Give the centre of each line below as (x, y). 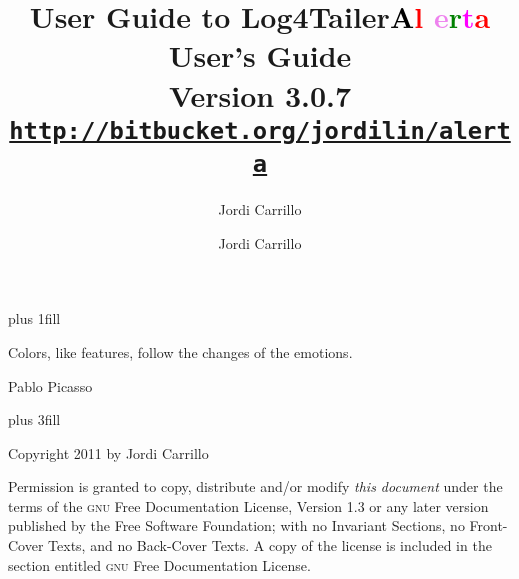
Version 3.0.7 (260, 94)
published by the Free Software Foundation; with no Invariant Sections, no (236, 525)
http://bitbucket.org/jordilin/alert (260, 130)
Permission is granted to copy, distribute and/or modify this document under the (255, 486)
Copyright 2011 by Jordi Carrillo (108, 452)
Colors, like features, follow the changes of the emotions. (180, 351)
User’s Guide (260, 55)
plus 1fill (34, 318)
